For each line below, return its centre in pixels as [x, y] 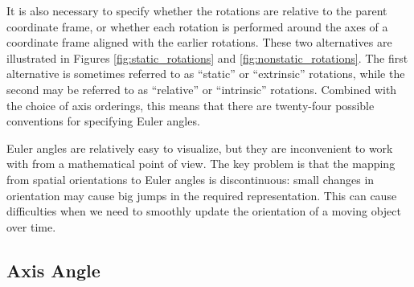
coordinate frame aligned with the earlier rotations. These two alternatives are [199, 42]
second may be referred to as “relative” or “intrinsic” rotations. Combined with [202, 89]
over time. [31, 226]
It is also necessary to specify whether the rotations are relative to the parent [197, 10]
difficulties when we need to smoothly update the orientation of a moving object [204, 211]
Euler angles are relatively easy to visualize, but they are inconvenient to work [200, 148]
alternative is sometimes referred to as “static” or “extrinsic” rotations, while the [206, 74]
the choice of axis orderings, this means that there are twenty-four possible [191, 105]
